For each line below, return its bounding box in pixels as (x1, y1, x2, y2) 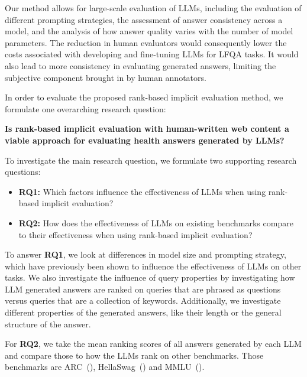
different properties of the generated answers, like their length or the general (5, 306, 282, 318)
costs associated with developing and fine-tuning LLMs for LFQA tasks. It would (5, 48, 299, 60)
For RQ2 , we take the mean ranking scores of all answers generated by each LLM (5, 337, 302, 350)
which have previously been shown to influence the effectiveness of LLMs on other (5, 259, 302, 272)
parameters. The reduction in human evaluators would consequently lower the (5, 36, 287, 48)
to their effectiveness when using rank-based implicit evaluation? (18, 228, 253, 240)
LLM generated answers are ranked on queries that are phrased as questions (5, 282, 281, 295)
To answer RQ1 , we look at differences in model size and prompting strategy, (5, 248, 286, 261)
